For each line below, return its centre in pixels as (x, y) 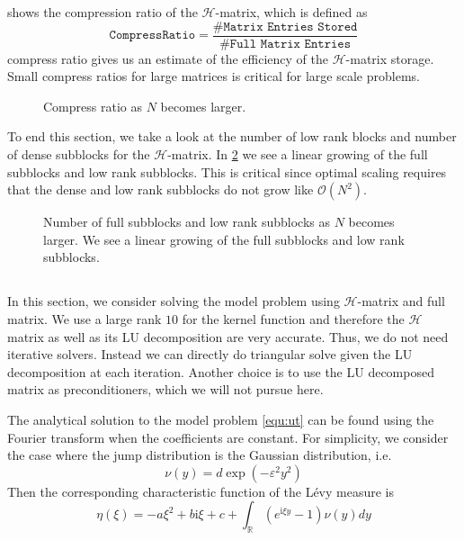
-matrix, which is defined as (291, 12)
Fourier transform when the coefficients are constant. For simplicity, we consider (228, 437)
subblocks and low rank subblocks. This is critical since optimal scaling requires (227, 171)
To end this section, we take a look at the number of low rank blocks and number (232, 136)
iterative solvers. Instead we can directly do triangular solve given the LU (210, 354)
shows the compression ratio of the (103, 12)
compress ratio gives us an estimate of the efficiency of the (168, 58)
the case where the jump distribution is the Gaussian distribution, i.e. (200, 455)
